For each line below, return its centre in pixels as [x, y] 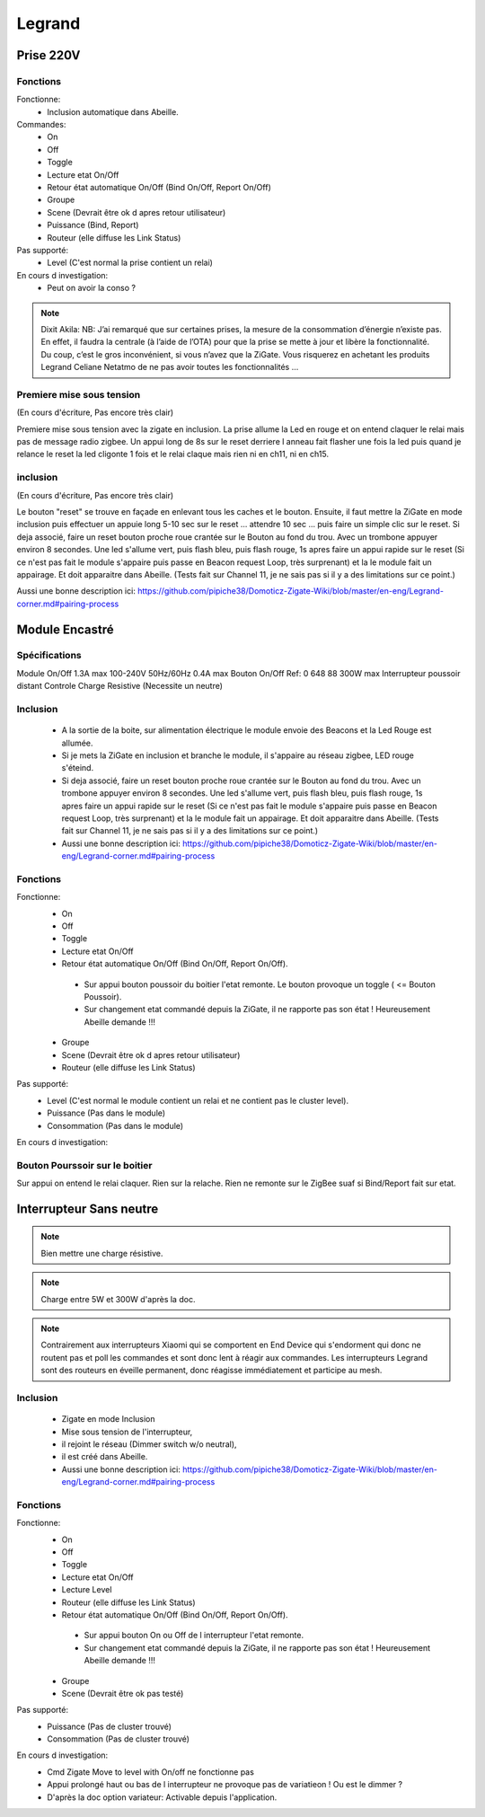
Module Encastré [65, 629]
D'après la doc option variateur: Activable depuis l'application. [162, 1797]
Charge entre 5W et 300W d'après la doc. [118, 1299]
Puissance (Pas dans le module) [106, 1113]
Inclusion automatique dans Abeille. [113, 111]
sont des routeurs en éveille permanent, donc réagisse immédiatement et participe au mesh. [212, 1371]
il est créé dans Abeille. [105, 1457]
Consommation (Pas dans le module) [115, 1125]
